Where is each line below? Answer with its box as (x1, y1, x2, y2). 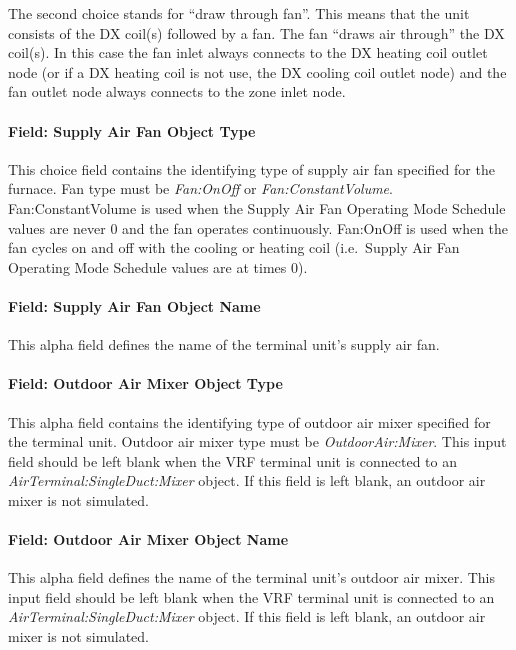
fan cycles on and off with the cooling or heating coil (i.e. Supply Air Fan (8, 237, 460, 258)
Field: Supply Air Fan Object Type (8, 120, 256, 141)
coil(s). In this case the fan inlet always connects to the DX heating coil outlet (8, 42, 488, 63)
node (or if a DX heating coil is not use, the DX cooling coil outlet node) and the (8, 61, 507, 82)
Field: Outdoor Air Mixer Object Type (8, 373, 283, 394)
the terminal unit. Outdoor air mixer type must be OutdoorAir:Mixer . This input (8, 431, 507, 452)
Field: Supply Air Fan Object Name (8, 295, 261, 316)
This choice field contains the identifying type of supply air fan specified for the (8, 158, 495, 179)
